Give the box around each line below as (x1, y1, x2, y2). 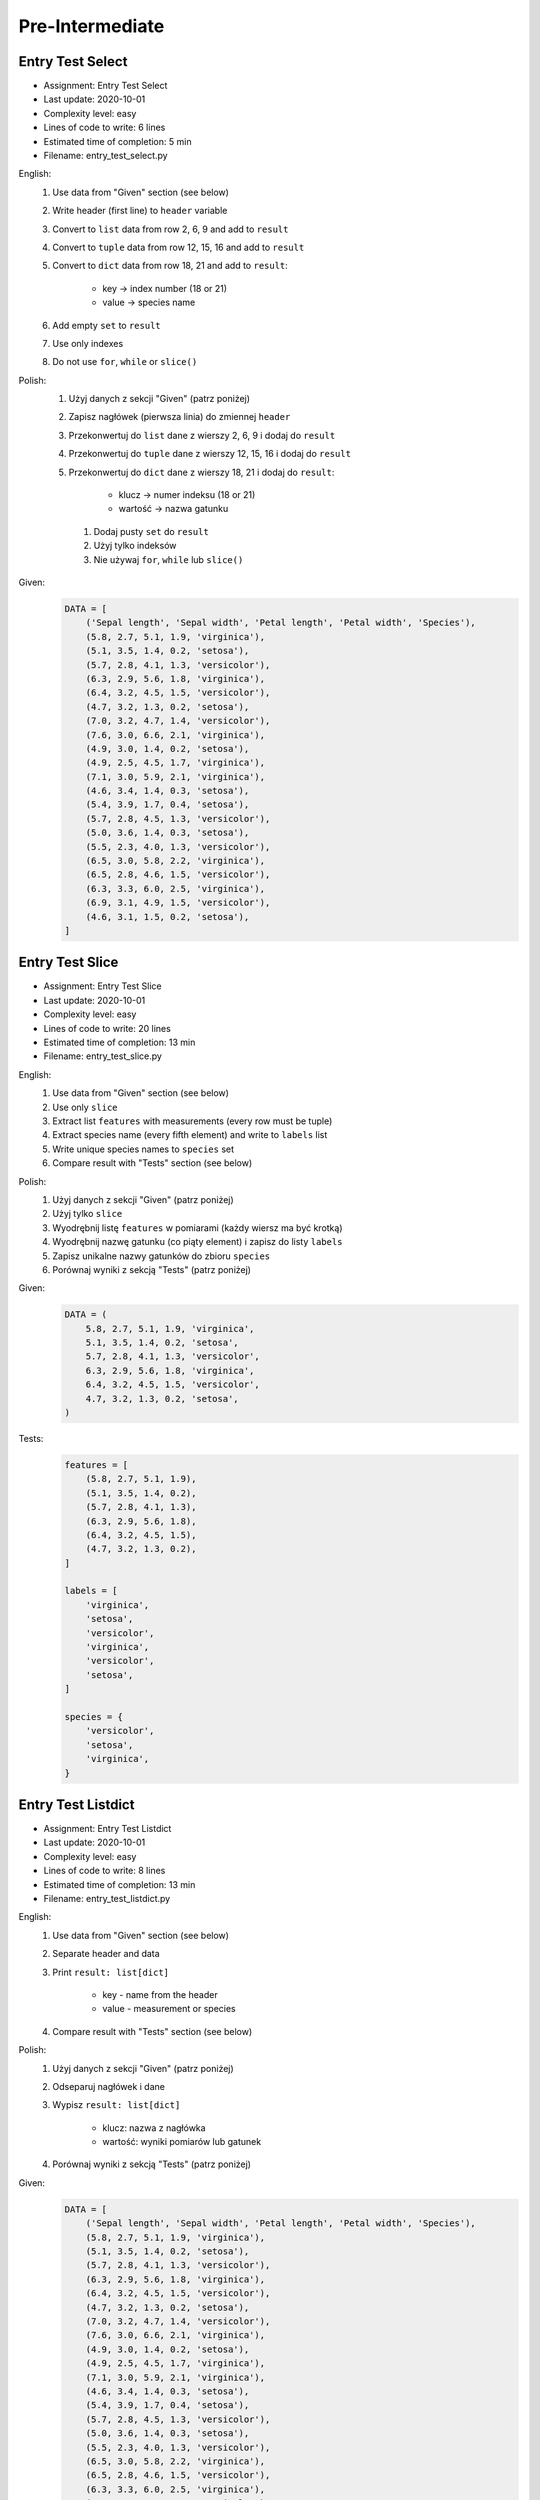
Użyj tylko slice (52, 1208, 123, 1220)
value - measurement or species (102, 2003, 236, 2015)
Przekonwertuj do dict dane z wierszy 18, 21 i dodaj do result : (68, 466, 335, 478)
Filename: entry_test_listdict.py (43, 1893, 171, 1905)
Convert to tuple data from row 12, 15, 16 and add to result (52, 241, 305, 253)
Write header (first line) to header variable (52, 205, 228, 217)
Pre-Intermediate (18, 15, 165, 37)
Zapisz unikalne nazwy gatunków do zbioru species (52, 1250, 271, 1262)
